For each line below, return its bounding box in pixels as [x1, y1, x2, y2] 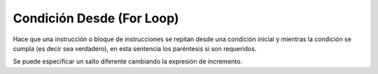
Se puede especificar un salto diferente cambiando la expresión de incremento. [13, 57, 243, 66]
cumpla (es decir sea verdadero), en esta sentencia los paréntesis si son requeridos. [13, 44, 257, 52]
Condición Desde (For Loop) [13, 10, 179, 26]
